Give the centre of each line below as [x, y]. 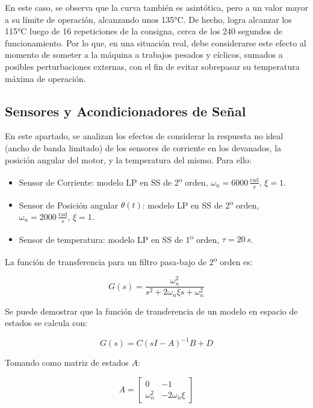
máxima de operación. [45, 78]
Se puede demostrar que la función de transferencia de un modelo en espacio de [151, 311]
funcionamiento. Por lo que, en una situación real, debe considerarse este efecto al [156, 42]
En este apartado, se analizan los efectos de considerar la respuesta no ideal [144, 136]
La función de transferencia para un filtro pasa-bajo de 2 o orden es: [129, 260]
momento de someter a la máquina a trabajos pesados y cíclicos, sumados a [144, 55]
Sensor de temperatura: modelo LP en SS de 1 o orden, [119, 238]
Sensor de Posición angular [68, 205]
